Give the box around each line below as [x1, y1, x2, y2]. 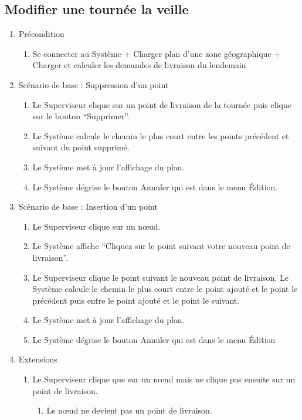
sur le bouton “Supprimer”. [32, 110, 130, 122]
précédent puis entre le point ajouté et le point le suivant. [32, 294, 240, 306]
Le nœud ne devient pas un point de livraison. [46, 404, 212, 416]
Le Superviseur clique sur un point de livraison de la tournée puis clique [32, 98, 291, 110]
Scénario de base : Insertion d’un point [18, 200, 158, 213]
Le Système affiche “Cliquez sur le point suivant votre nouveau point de [32, 240, 290, 252]
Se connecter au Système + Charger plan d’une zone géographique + [32, 47, 281, 59]
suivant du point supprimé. [32, 141, 130, 153]
